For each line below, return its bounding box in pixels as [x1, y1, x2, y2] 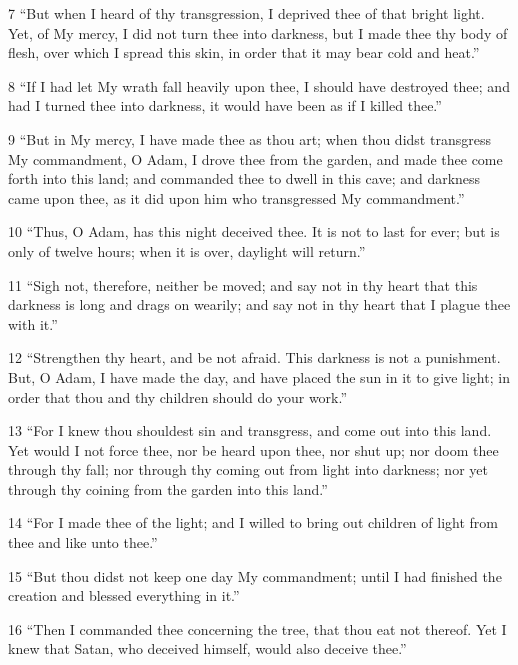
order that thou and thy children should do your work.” [8, 386, 348, 407]
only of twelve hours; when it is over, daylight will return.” [8, 240, 366, 261]
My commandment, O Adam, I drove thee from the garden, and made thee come [8, 148, 503, 169]
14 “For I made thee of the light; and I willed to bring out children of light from [8, 512, 498, 533]
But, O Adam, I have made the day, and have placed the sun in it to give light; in [8, 366, 510, 387]
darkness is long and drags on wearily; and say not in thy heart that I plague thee [8, 294, 511, 315]
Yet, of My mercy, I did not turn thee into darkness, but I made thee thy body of [8, 22, 508, 43]
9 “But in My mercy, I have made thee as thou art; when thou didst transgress [8, 128, 491, 149]
